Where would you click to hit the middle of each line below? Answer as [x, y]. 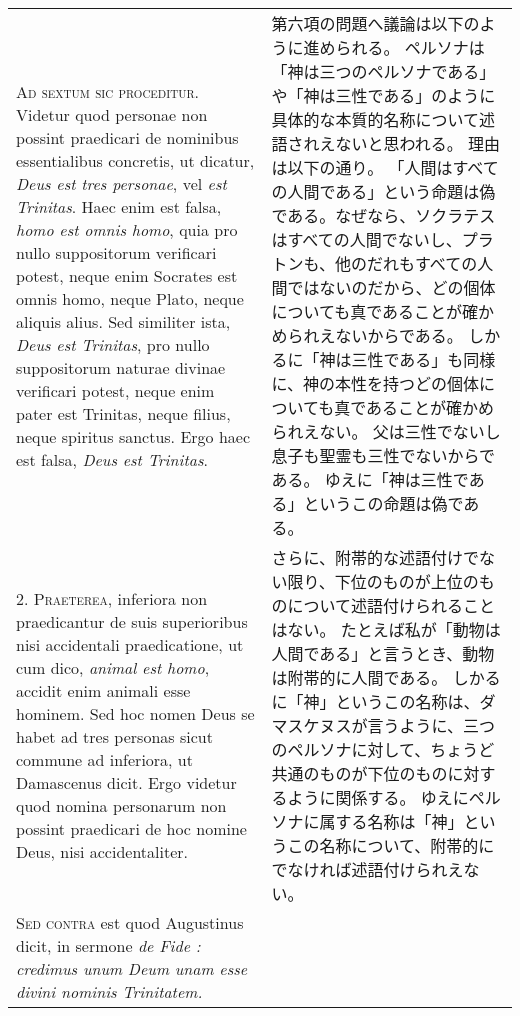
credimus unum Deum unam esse [132, 968]
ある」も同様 [447, 359]
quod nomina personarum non [121, 805]
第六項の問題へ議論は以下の [375, 23]
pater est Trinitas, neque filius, [123, 413]
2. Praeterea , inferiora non [112, 598]
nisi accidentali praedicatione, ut [130, 644]
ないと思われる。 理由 [417, 143]
